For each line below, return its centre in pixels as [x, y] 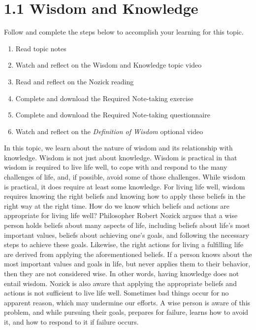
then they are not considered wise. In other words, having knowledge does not [122, 273]
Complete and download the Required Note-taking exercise [104, 98]
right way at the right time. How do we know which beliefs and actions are [117, 205]
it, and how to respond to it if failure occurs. [71, 321]
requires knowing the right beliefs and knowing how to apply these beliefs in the [125, 196]
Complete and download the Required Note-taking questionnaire [113, 115]
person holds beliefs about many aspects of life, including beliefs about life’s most [127, 225]
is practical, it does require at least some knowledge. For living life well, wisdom [125, 186]
